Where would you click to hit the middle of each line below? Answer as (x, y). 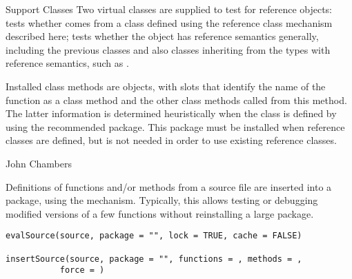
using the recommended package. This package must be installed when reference (175, 126)
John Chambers (39, 163)
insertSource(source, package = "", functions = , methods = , (154, 259)
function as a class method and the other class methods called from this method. (176, 100)
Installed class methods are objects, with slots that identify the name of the (166, 86)
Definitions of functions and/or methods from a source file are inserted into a (169, 186)
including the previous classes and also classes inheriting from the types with (168, 49)
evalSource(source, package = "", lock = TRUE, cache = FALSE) (154, 236)
